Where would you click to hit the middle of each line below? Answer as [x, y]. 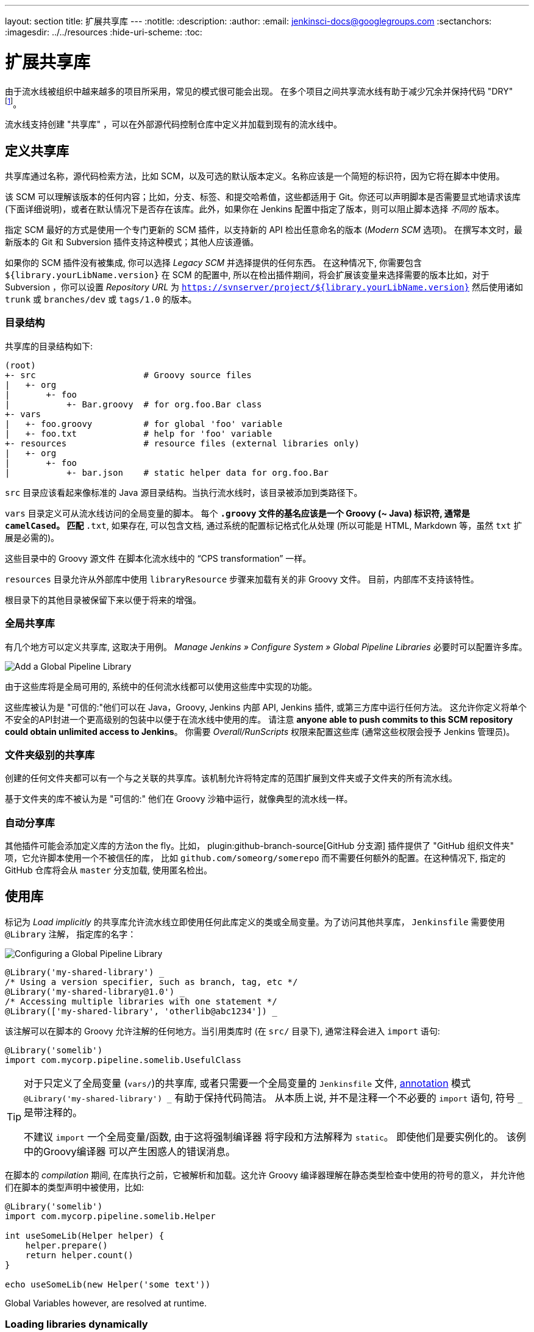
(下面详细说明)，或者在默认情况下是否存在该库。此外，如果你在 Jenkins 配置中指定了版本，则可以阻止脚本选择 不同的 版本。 [255, 209]
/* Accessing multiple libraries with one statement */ [141, 1001]
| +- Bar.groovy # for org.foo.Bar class [133, 404]
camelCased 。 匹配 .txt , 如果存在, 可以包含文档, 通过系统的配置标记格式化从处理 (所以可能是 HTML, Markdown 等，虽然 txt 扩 [264, 525]
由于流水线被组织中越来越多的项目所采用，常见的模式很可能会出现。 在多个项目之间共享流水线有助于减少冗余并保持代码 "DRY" [259, 91]
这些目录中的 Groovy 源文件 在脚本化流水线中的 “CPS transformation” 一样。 [158, 558]
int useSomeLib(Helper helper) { [85, 1235]
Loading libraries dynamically [77, 1324]
